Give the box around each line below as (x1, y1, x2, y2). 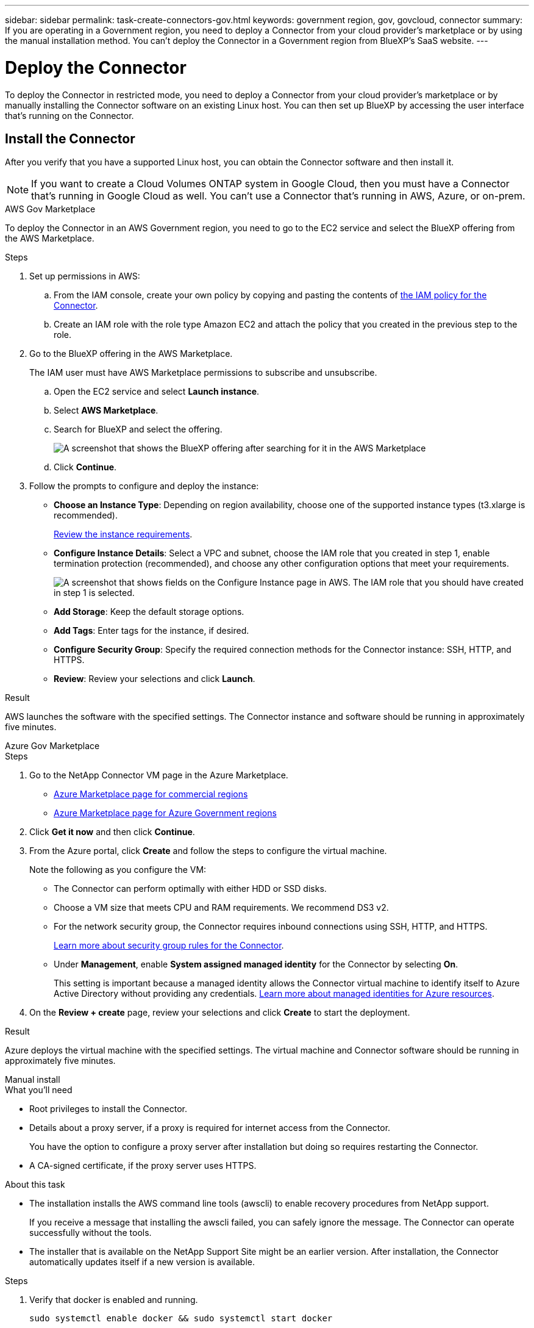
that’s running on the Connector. (5, 110, 134, 121)
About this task (5, 1179, 65, 1190)
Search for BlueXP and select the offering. (54, 424, 222, 435)
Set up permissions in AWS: (29, 271, 140, 282)
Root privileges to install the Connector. (29, 1104, 187, 1114)
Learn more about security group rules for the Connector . (54, 940, 284, 951)
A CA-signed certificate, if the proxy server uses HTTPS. (29, 1160, 257, 1171)
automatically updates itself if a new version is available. (29, 1257, 255, 1268)
